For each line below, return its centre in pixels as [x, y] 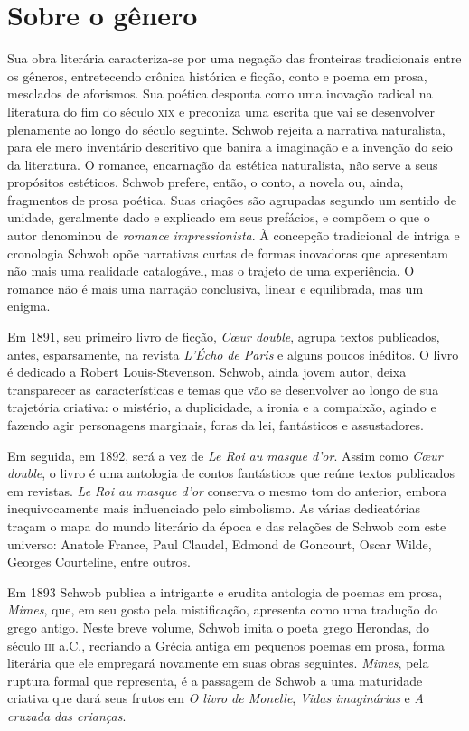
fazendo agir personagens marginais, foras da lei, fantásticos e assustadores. [216, 425]
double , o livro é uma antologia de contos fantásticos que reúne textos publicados [231, 473]
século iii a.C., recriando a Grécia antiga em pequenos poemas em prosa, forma [226, 645]
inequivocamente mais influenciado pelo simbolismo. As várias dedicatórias [214, 508]
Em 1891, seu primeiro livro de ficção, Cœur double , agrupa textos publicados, [224, 337]
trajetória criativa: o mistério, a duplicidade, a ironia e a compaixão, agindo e [222, 407]
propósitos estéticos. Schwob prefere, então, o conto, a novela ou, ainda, [206, 182]
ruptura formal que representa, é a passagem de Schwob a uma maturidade [215, 680]
